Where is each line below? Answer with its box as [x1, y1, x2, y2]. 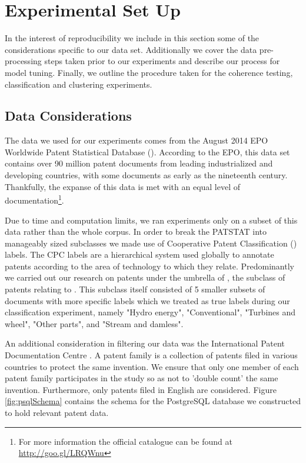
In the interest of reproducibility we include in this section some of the [5, 32, 260, 44]
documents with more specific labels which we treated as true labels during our [5, 294, 290, 307]
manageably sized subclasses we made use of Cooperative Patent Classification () [5, 237, 297, 249]
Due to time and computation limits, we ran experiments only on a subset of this [5, 214, 298, 226]
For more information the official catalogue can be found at [18, 435, 232, 447]
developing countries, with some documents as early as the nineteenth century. [5, 169, 288, 181]
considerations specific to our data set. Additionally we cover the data [5, 43, 257, 55]
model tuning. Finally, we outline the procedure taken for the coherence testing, [5, 66, 293, 78]
